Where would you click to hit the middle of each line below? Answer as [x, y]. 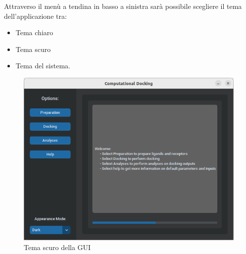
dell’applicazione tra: [35, 16]
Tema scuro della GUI [57, 247]
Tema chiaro [34, 32]
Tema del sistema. [43, 66]
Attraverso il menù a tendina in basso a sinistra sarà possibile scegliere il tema [123, 6]
